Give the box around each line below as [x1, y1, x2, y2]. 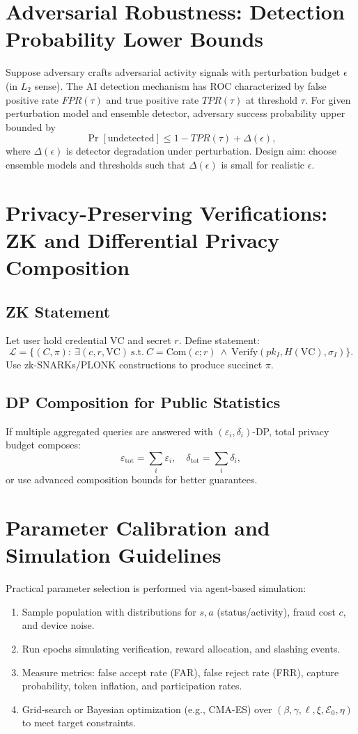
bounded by [6, 119, 56, 134]
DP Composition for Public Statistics [6, 391, 281, 412]
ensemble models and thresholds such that [6, 157, 186, 171]
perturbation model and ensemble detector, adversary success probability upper [6, 106, 345, 120]
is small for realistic [221, 157, 305, 171]
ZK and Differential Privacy [6, 225, 280, 253]
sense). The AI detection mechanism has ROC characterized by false [34, 78, 327, 93]
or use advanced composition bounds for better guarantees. [6, 472, 258, 487]
